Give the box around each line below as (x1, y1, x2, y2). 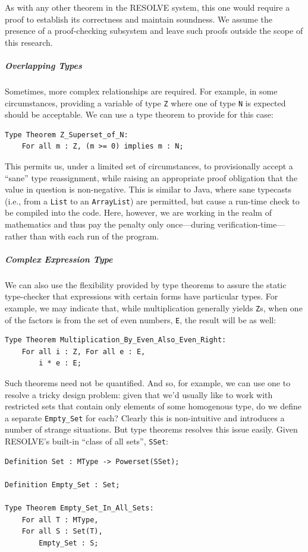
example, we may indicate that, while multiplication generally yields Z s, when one (5, 301, 303, 314)
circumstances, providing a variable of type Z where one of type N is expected (5, 96, 286, 109)
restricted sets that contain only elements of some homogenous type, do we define (5, 400, 302, 412)
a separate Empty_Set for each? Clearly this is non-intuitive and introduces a (5, 411, 285, 424)
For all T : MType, (21, 515, 99, 524)
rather (5, 229, 27, 242)
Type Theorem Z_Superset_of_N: (5, 130, 128, 139)
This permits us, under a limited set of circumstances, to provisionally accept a (5, 159, 293, 172)
